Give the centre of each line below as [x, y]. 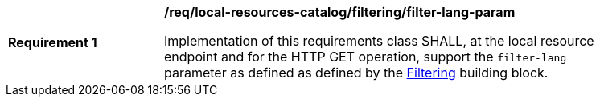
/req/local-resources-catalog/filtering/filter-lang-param [340, 12]
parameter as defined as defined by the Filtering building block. [356, 73]
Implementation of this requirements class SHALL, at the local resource [379, 41]
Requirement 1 [53, 42]
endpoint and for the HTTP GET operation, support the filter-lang [366, 57]
